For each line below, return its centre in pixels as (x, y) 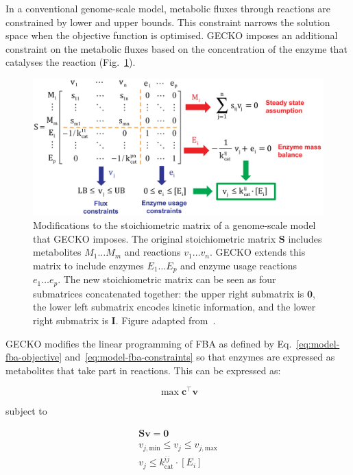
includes (305, 238)
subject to (26, 411)
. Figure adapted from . (166, 320)
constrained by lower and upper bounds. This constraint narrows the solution (168, 22)
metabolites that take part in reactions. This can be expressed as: (143, 370)
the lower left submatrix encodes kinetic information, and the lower (174, 307)
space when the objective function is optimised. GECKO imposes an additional (172, 35)
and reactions (153, 252)
